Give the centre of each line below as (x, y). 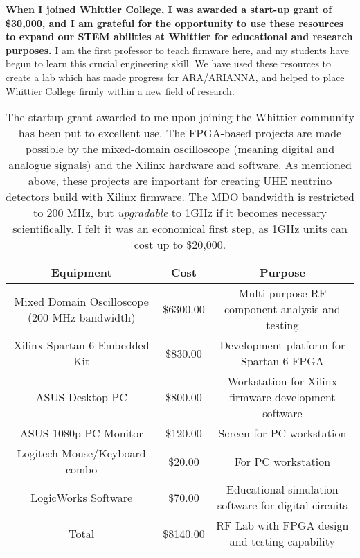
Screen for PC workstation (282, 433)
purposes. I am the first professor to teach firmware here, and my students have (178, 50)
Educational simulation (282, 489)
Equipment (81, 272)
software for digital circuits (282, 505)
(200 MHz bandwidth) (81, 317)
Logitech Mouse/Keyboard (81, 453)
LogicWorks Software (82, 497)
